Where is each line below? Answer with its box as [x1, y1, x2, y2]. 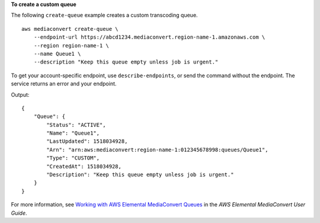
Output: [11, 91, 30, 98]
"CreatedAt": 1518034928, [46, 163, 121, 170]
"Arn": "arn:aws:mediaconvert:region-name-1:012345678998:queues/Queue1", [46, 146, 268, 153]
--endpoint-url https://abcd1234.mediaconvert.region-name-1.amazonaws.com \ [33, 34, 265, 41]
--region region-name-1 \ [33, 42, 110, 49]
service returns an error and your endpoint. [11, 80, 117, 87]
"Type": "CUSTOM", [46, 155, 100, 161]
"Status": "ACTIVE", [46, 122, 106, 128]
